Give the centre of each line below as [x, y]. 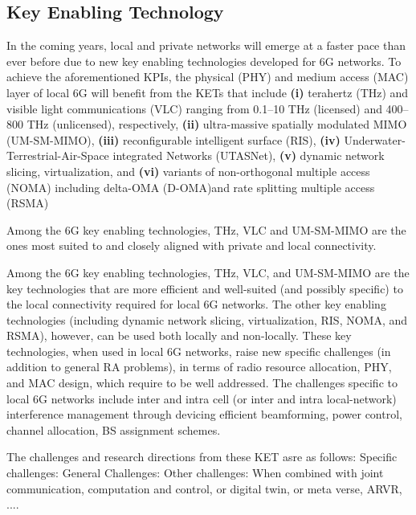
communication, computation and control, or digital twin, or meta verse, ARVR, [204, 488]
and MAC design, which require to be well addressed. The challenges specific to [202, 383]
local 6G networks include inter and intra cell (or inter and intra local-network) [202, 398]
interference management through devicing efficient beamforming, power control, [204, 414]
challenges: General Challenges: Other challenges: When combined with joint [195, 473]
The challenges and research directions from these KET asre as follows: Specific [202, 457]
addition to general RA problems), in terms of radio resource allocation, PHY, [199, 367]
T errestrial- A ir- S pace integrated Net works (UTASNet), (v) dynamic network [196, 155]
